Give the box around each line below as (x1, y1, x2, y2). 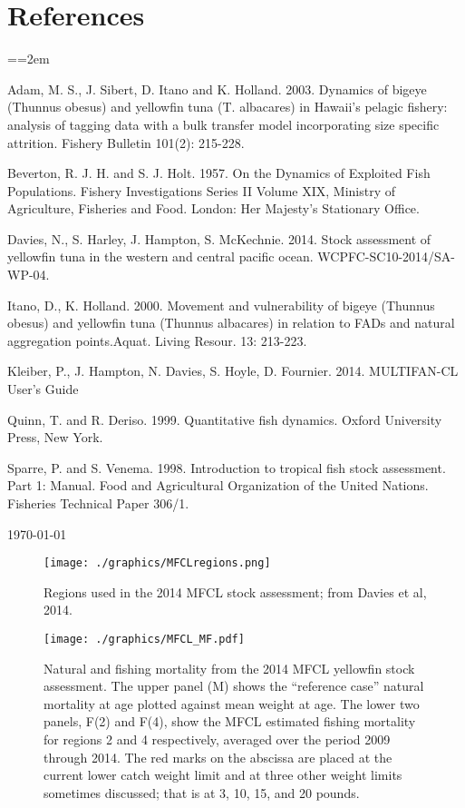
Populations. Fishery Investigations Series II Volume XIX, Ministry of (7, 181, 395, 200)
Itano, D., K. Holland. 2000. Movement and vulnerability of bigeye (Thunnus (7, 295, 435, 314)
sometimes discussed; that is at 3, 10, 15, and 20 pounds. (44, 783, 360, 802)
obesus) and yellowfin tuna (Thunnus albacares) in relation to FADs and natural (7, 313, 455, 332)
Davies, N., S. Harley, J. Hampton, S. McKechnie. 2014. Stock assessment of (7, 229, 431, 248)
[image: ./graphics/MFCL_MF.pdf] (44, 633, 245, 646)
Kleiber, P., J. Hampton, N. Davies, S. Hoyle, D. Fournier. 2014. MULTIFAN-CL (7, 361, 459, 380)
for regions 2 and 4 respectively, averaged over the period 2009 (44, 730, 391, 749)
